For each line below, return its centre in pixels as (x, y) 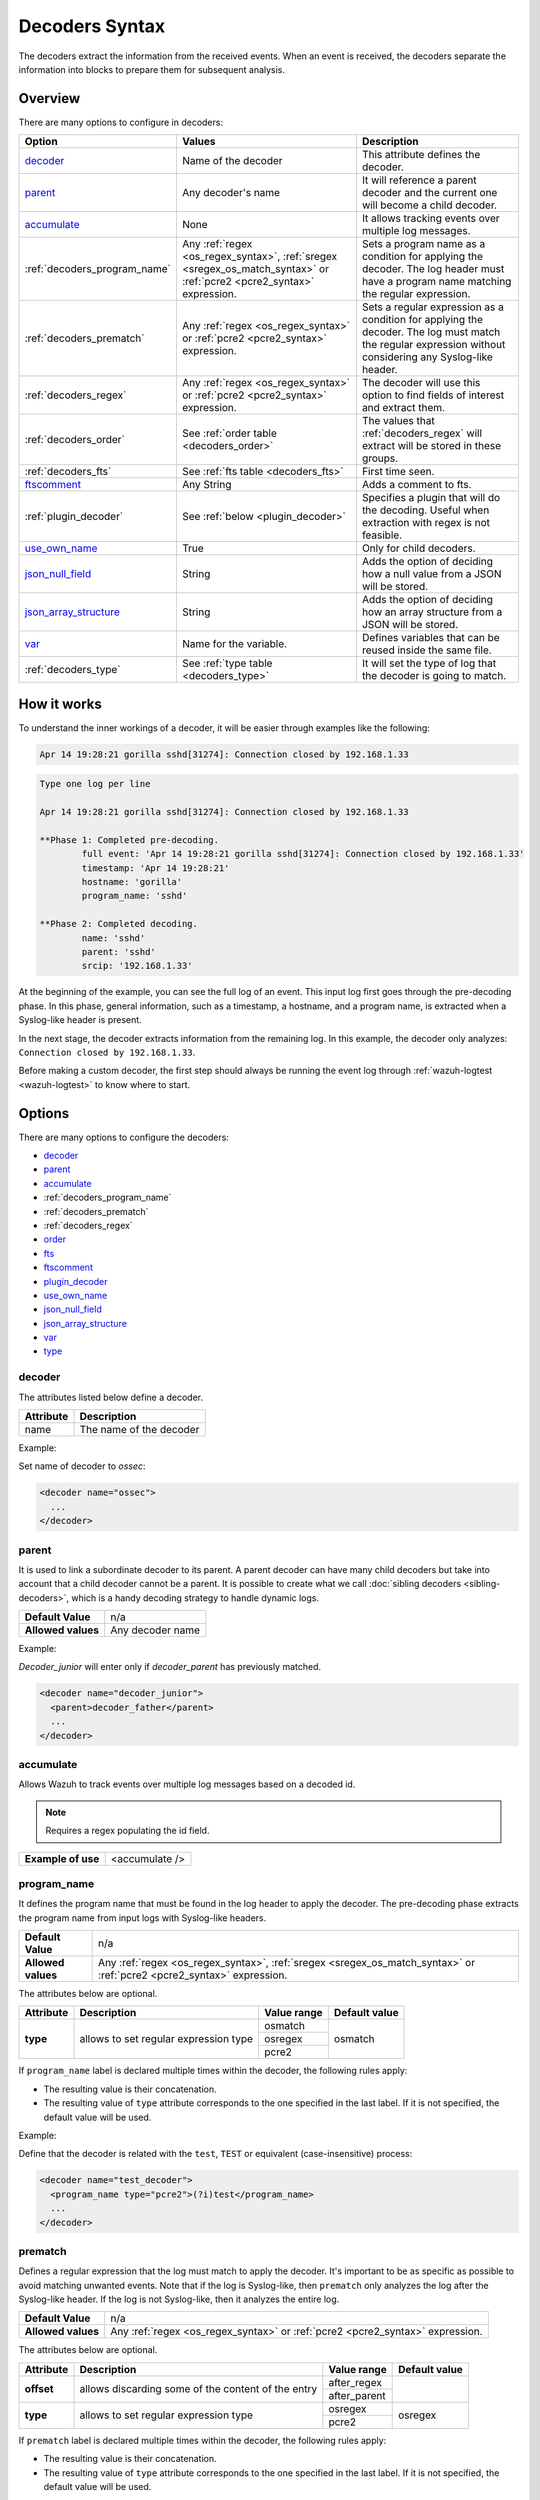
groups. (380, 458)
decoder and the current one (429, 193)
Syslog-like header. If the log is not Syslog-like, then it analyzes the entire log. (179, 2299)
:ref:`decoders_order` (74, 440)
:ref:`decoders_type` (72, 670)
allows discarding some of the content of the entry (198, 2389)
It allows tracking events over (430, 218)
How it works (60, 703)
